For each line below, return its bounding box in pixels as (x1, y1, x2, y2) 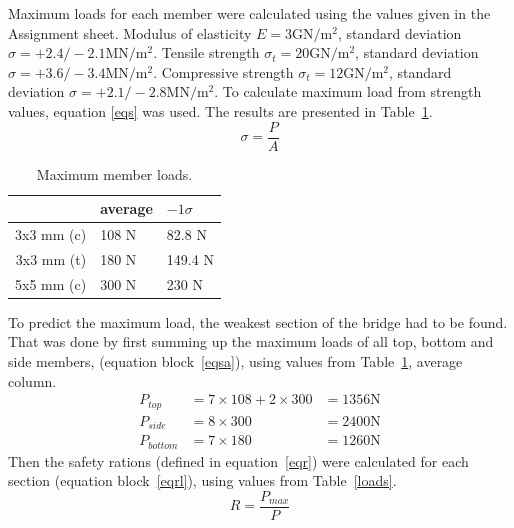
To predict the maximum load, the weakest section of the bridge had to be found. (8, 311, 508, 332)
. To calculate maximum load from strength (214, 81, 482, 102)
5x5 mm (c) (15, 273, 87, 294)
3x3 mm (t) (15, 248, 87, 269)
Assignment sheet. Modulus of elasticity (8, 22, 252, 43)
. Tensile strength (153, 42, 260, 63)
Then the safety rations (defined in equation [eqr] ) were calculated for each (8, 450, 469, 471)
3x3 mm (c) (15, 224, 87, 245)
